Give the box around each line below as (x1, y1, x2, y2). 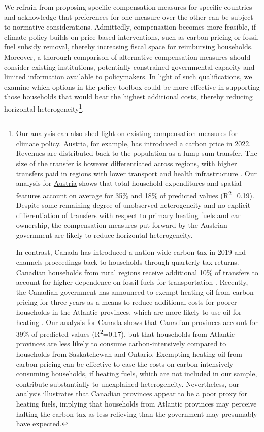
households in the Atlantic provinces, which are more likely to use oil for (16, 306, 242, 317)
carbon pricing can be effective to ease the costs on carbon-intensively (16, 358, 234, 369)
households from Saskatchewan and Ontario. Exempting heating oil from (16, 348, 242, 359)
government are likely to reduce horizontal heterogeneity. (16, 229, 193, 240)
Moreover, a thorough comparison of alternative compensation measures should (4, 51, 251, 62)
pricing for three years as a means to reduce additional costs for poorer (16, 296, 237, 307)
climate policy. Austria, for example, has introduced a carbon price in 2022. (16, 138, 251, 148)
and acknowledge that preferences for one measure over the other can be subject (4, 11, 253, 22)
